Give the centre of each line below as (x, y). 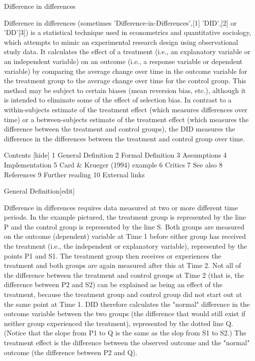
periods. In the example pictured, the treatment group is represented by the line (125, 217)
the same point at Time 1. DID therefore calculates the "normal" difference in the (127, 304)
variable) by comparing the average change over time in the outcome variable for (126, 71)
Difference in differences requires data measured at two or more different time (121, 207)
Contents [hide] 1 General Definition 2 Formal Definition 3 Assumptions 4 (115, 155)
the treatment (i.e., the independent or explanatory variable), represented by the (126, 246)
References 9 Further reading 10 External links (75, 174)
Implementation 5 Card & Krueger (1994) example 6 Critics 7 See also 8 (113, 164)
